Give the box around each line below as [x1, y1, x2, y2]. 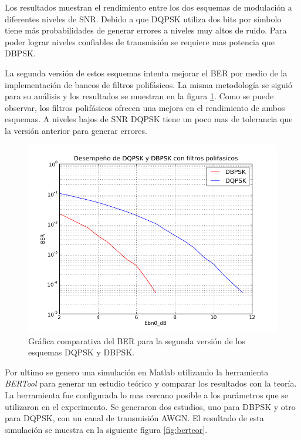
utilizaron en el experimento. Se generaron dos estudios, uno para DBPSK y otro [5, 400, 296, 412]
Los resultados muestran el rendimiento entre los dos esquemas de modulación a [5, 1, 292, 13]
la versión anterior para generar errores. [5, 124, 147, 136]
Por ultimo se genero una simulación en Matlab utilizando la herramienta [5, 365, 269, 378]
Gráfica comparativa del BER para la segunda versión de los [28, 334, 245, 347]
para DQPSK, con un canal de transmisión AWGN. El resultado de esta [5, 412, 264, 424]
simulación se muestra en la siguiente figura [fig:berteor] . [5, 423, 208, 435]
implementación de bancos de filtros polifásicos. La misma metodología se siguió [5, 78, 292, 90]
